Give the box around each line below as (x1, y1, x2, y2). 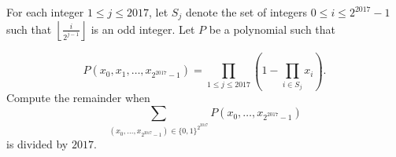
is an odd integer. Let (91, 20, 195, 37)
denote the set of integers (185, 4, 308, 20)
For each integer (6, 4, 84, 20)
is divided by (6, 136, 68, 152)
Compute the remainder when (6, 89, 150, 106)
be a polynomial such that (209, 20, 336, 37)
